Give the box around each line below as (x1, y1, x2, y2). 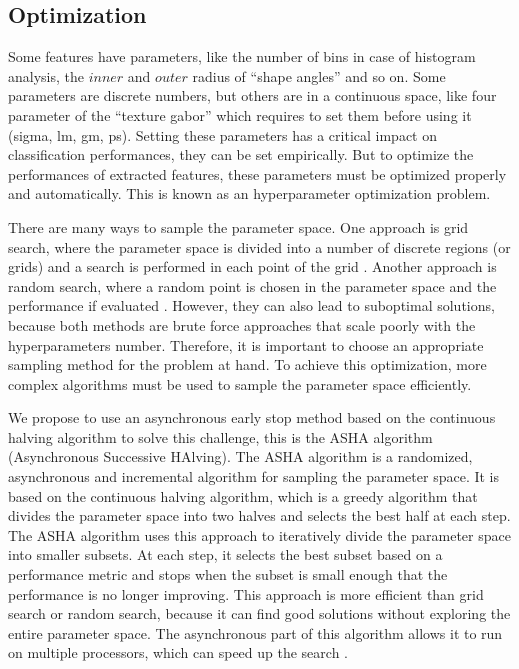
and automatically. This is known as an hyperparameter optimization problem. (8, 183, 491, 204)
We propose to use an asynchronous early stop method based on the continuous (8, 407, 496, 428)
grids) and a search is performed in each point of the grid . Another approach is (8, 256, 497, 277)
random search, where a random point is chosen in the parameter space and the (8, 275, 497, 296)
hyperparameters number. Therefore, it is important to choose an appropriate (8, 334, 484, 355)
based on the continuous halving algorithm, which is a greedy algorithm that (8, 485, 478, 506)
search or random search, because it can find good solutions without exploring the (8, 603, 511, 624)
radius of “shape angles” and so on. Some (192, 65, 446, 86)
